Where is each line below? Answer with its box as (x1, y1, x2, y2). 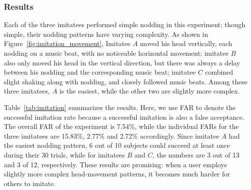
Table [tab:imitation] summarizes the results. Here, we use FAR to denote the (4, 102, 236, 112)
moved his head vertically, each (140, 38, 232, 48)
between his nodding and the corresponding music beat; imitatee (4, 67, 196, 77)
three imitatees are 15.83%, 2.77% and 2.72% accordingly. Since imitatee (4, 130, 220, 141)
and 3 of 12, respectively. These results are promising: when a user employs (4, 159, 227, 169)
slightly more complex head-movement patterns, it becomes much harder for (4, 169, 230, 179)
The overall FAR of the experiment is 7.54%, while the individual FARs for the (4, 121, 239, 131)
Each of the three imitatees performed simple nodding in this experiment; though (4, 19, 246, 30)
